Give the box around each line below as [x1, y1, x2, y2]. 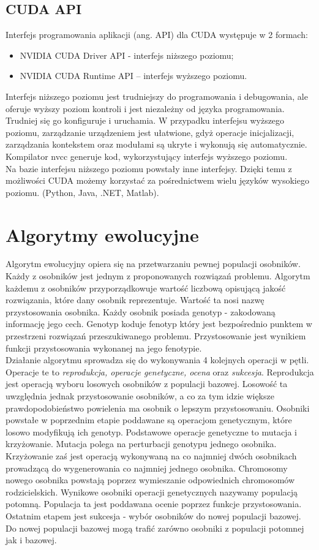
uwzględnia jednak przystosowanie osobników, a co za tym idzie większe [6, 389, 274, 402]
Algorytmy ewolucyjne [6, 222, 199, 247]
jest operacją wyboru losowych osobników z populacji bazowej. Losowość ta [6, 377, 288, 390]
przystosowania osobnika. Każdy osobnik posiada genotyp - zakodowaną [6, 305, 276, 318]
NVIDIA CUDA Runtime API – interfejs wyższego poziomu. [20, 69, 247, 82]
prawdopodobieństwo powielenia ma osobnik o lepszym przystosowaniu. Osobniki [6, 401, 310, 414]
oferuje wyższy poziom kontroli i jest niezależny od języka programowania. [6, 102, 285, 115]
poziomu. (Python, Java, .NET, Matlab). [6, 186, 159, 198]
